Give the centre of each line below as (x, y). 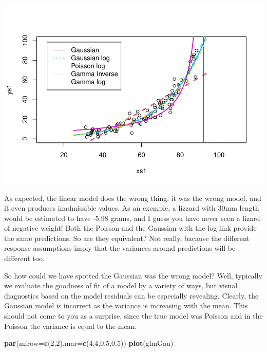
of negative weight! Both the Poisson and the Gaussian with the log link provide (130, 228)
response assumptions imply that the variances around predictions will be (120, 248)
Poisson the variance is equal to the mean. (71, 326)
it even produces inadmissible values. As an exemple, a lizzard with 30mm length (132, 208)
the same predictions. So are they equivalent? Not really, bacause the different (127, 238)
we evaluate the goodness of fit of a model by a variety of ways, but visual (121, 285)
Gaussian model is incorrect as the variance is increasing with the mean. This (126, 305)
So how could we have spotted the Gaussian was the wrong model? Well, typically (133, 275)
